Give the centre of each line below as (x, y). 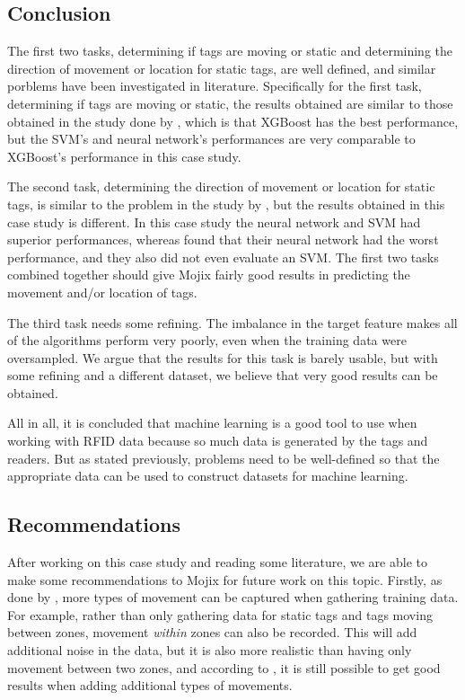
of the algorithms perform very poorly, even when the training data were (207, 340)
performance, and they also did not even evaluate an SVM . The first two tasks (223, 257)
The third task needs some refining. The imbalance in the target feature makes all (232, 322)
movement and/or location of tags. (102, 292)
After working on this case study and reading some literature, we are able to (217, 562)
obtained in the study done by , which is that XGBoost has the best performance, (233, 121)
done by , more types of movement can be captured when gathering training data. (233, 597)
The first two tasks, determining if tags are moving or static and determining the (230, 51)
